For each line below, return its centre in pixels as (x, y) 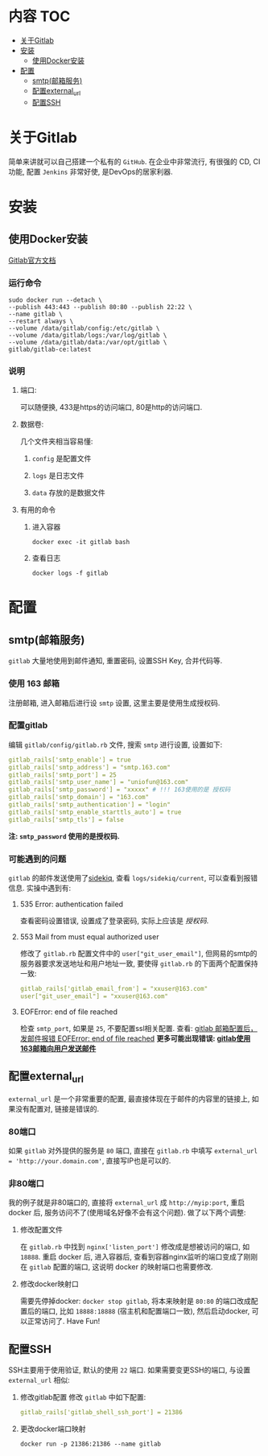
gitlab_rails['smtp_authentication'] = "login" (90, 805)
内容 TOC (39, 16)
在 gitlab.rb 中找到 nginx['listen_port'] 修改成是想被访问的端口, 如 (135, 1247)
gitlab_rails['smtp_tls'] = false (66, 819)
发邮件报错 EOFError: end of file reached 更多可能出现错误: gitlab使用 (135, 1038)
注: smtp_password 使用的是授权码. (64, 836)
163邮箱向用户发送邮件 (58, 1048)
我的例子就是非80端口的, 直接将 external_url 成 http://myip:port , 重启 (127, 1202)
